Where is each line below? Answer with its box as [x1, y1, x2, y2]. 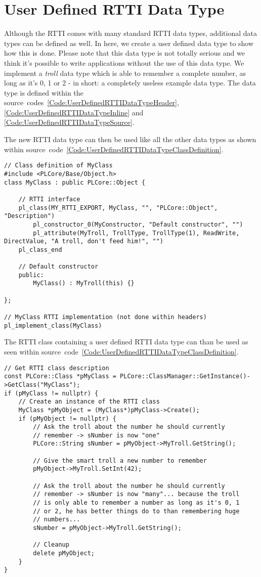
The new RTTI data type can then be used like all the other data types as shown [4, 134, 256, 145]
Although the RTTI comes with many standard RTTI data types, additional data [4, 28, 257, 38]
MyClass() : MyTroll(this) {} [33, 280, 135, 287]
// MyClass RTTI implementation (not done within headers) [4, 314, 207, 321]
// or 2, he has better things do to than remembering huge [33, 507, 240, 515]
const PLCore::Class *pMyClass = [4, 373, 116, 380]
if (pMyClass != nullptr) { [4, 389, 99, 397]
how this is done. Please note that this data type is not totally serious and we [4, 48, 245, 58]
